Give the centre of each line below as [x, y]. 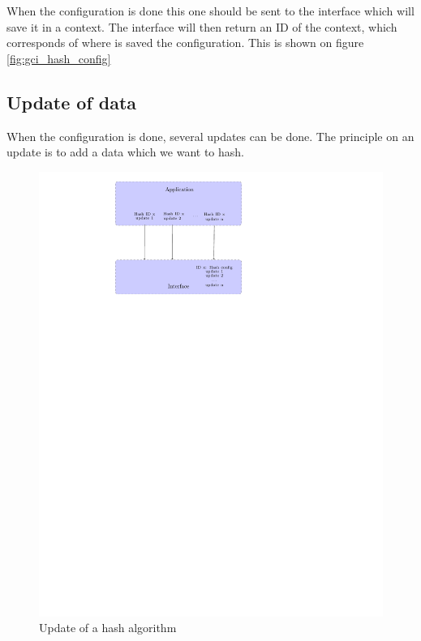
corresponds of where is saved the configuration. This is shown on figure [185, 43]
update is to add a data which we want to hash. [125, 152]
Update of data [72, 102]
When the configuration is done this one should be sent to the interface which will [210, 11]
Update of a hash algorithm [108, 628]
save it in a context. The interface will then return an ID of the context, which [202, 26]
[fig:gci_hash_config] [59, 58]
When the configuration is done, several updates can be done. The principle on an [210, 136]
